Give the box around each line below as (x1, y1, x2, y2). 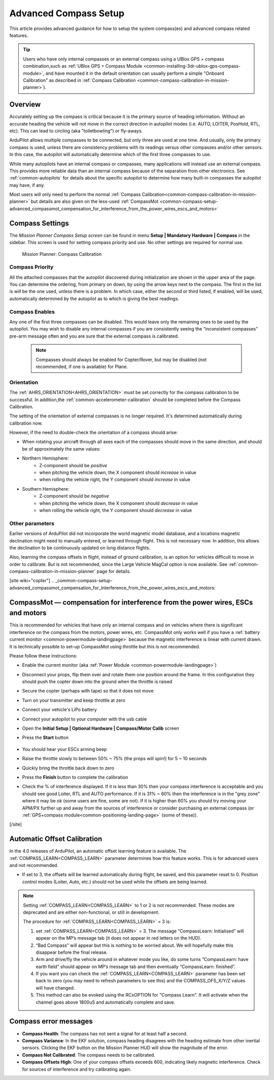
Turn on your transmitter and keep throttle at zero (22, 697, 125, 703)
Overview (9, 100, 41, 109)
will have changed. (36, 984, 75, 991)
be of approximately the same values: (22, 445, 101, 452)
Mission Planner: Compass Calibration (22, 251, 102, 257)
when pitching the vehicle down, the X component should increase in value (39, 469, 196, 475)
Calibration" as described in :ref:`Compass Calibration (23, 77, 136, 83)
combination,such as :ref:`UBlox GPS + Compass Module (23, 63, 143, 69)
